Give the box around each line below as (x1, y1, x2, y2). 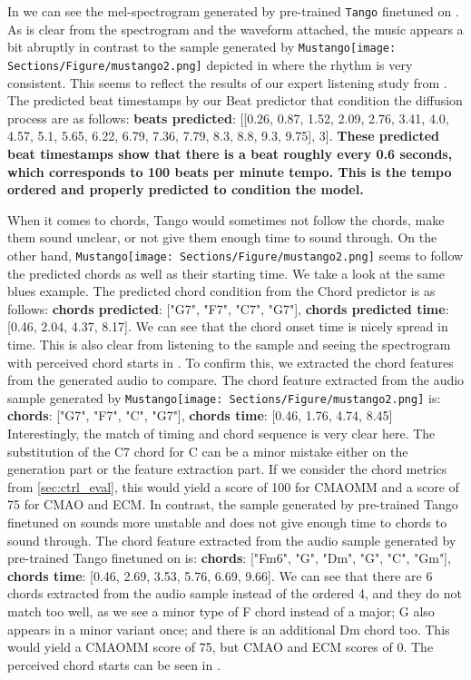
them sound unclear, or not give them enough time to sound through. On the (7, 228, 437, 247)
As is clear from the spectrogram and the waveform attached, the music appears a (7, 19, 464, 38)
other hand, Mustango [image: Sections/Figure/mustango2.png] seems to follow (7, 245, 464, 264)
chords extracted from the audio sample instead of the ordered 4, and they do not (7, 584, 462, 603)
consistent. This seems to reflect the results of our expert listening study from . (7, 73, 447, 92)
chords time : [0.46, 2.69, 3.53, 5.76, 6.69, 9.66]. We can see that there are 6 (7, 566, 433, 585)
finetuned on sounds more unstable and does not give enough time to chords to (7, 512, 447, 531)
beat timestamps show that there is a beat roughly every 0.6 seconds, (7, 143, 453, 163)
